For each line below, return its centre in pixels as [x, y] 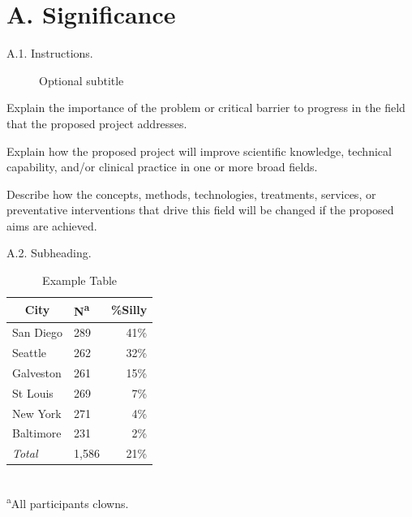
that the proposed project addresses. [97, 123]
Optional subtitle [82, 80]
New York [37, 413]
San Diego [38, 332]
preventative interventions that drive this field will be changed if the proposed [200, 210]
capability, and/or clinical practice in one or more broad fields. [162, 167]
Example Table [80, 280]
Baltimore [37, 433]
